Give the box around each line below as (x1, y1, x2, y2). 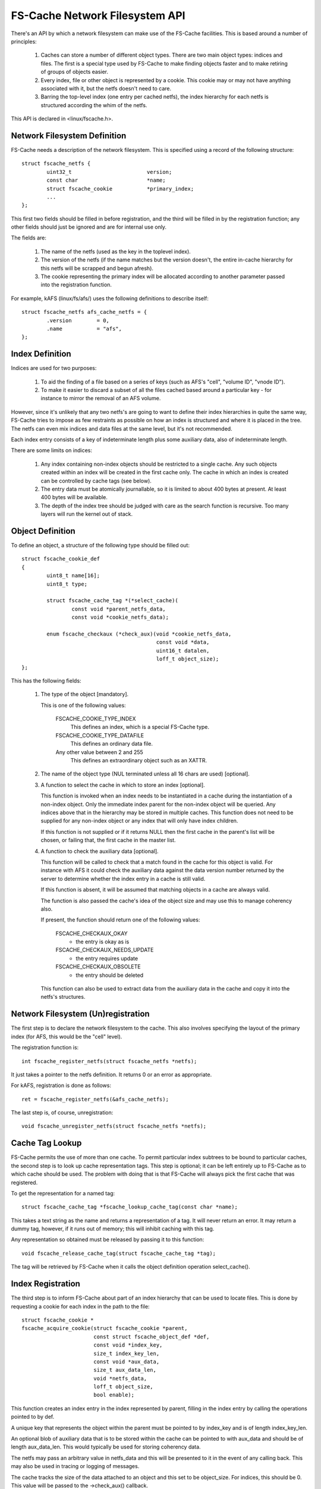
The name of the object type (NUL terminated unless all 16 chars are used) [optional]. (40, 770, 250, 777)
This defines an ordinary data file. (70, 740, 153, 747)
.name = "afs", (46, 325, 122, 332)
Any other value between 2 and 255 (55, 748, 144, 756)
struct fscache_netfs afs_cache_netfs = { (21, 309, 147, 316)
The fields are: (11, 234, 47, 241)
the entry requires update (75, 955, 139, 962)
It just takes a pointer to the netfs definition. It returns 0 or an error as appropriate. (11, 1071, 212, 1078)
